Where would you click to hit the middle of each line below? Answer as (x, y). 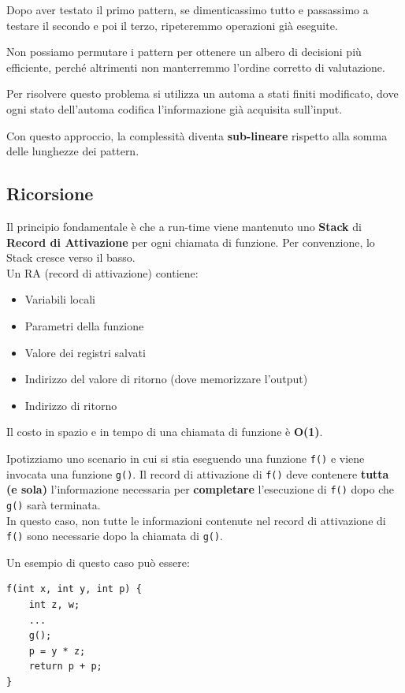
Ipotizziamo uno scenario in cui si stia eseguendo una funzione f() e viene (186, 458)
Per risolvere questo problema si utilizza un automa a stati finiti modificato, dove (202, 93)
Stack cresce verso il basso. (71, 257)
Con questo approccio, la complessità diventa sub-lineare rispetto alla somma (197, 135)
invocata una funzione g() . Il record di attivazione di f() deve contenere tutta (198, 473)
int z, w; (54, 604)
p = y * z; (57, 651)
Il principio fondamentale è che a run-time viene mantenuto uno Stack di (184, 226)
